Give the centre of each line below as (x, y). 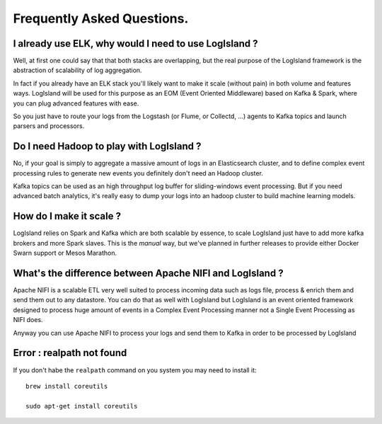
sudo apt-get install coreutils (82, 406)
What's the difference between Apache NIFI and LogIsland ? (148, 273)
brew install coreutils (67, 386)
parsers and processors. (49, 126)
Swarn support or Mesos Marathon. (65, 253)
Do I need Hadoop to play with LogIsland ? (107, 146)
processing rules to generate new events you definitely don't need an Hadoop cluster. (138, 173)
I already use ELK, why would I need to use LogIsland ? (135, 44)
